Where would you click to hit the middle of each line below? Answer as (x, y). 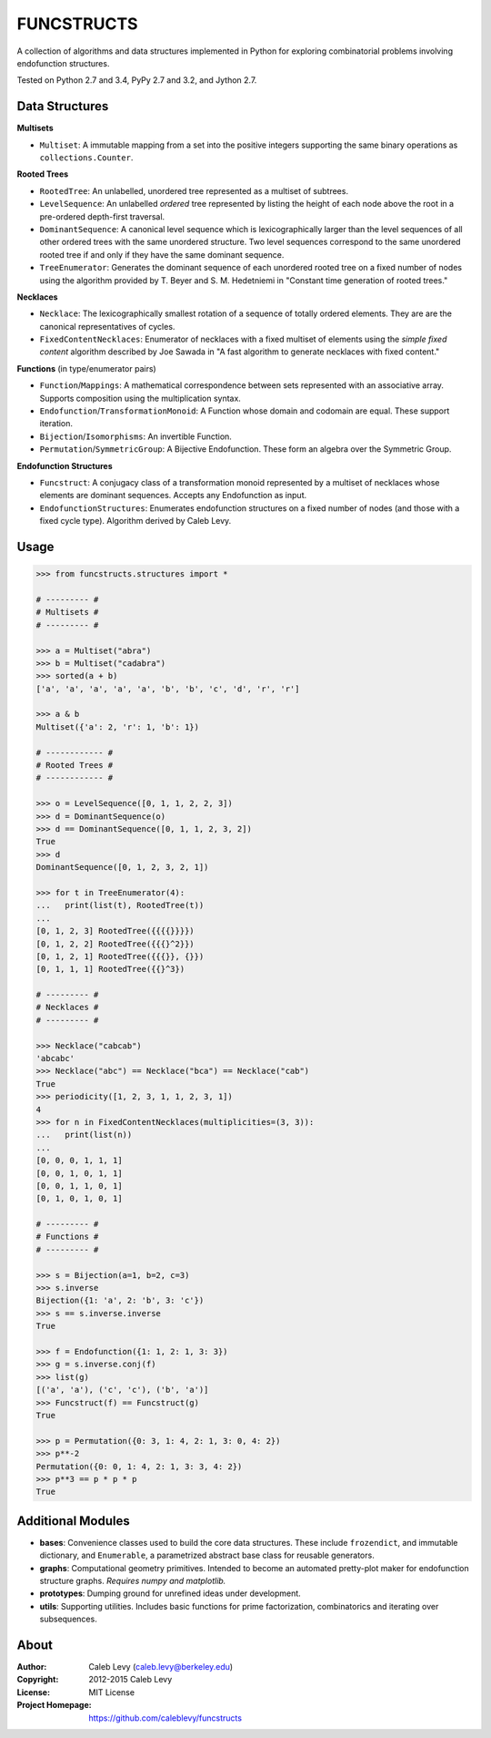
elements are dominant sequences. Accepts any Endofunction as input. (173, 496)
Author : (32, 1667)
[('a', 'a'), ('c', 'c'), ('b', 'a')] (122, 1390)
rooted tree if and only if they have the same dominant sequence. (162, 254)
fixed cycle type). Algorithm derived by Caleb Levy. (135, 521)
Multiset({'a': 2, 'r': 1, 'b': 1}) (118, 727)
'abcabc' (55, 1058)
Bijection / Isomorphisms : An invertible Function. (135, 436)
